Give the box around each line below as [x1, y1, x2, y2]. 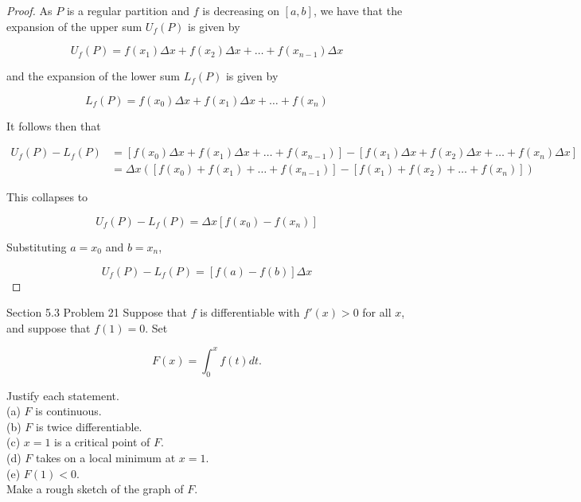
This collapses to [6, 189, 88, 205]
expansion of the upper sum [6, 18, 142, 34]
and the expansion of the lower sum [6, 68, 180, 84]
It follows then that [6, 117, 101, 134]
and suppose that [6, 319, 91, 336]
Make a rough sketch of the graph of [6, 481, 184, 497]
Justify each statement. [6, 387, 119, 403]
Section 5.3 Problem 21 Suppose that [6, 304, 188, 321]
